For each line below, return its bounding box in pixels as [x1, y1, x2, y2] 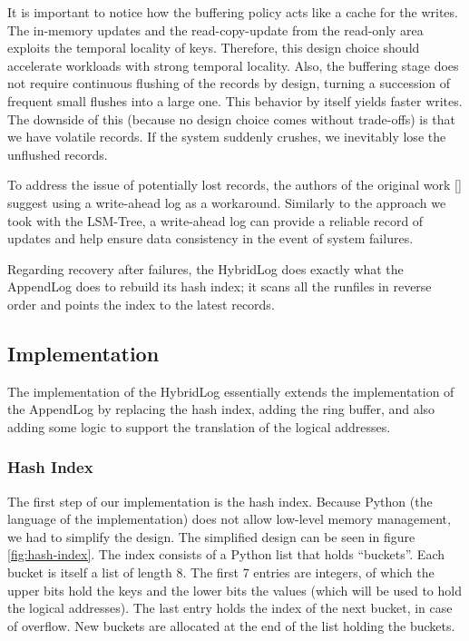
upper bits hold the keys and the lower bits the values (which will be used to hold [7, 580, 462, 599]
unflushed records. [7, 144, 108, 163]
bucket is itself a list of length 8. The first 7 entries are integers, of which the [7, 563, 435, 582]
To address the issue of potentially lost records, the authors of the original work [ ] [7, 175, 462, 194]
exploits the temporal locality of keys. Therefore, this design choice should [7, 38, 420, 57]
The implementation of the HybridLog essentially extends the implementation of [7, 381, 454, 400]
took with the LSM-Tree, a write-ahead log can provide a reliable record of [7, 211, 424, 230]
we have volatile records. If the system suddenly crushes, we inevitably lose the [7, 127, 446, 146]
